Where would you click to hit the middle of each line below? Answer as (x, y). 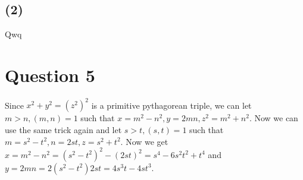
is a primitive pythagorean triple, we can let (171, 105)
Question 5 (50, 75)
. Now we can (274, 118)
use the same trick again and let (63, 130)
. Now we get (144, 141)
